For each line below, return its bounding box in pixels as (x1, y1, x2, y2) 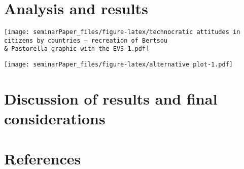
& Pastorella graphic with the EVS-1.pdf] (4, 45, 150, 53)
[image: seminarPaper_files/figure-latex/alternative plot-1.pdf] (4, 61, 233, 69)
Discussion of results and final (4, 88, 218, 109)
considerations (4, 108, 106, 129)
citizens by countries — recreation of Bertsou (4, 37, 168, 44)
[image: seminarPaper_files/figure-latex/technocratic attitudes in (4, 28, 240, 36)
